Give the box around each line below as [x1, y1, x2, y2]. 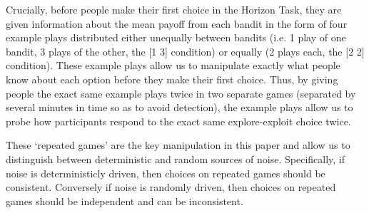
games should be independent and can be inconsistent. [6, 193, 243, 208]
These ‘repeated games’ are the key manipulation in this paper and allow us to [6, 137, 350, 152]
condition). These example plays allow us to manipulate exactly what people [6, 58, 340, 73]
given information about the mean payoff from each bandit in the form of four [6, 16, 348, 31]
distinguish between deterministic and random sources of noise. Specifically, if [6, 151, 345, 166]
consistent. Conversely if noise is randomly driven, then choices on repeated [6, 180, 336, 194]
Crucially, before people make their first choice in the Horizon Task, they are [6, 2, 342, 16]
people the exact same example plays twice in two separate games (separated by [6, 85, 356, 100]
